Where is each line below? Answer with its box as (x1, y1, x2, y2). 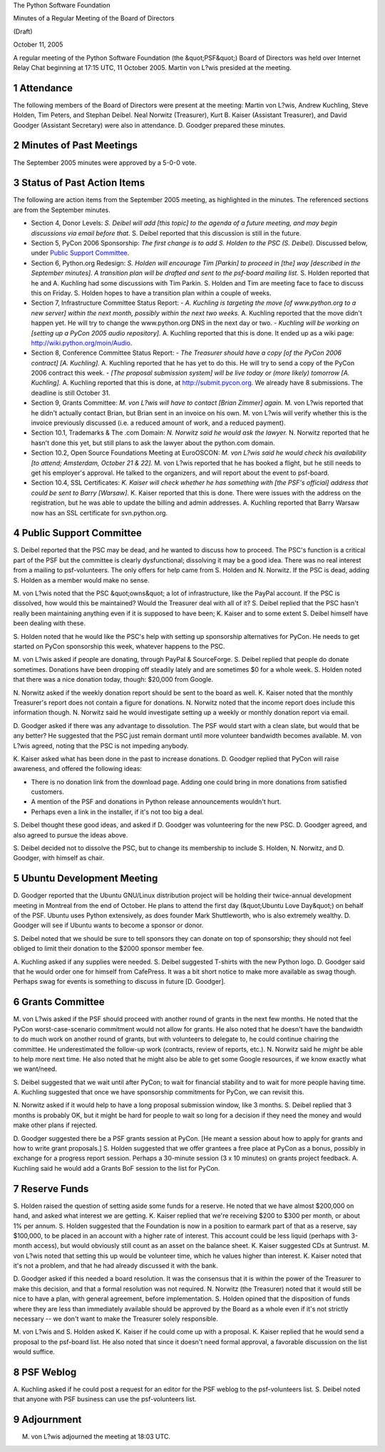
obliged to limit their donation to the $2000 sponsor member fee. (13, 944, 205, 953)
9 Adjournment (13, 1413, 82, 1426)
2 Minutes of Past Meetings (13, 139, 138, 151)
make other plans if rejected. (13, 1121, 98, 1129)
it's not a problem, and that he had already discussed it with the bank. (13, 1261, 218, 1270)
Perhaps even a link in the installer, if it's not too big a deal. (31, 807, 205, 816)
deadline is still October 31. (31, 388, 111, 397)
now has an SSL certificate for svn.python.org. (31, 508, 168, 517)
